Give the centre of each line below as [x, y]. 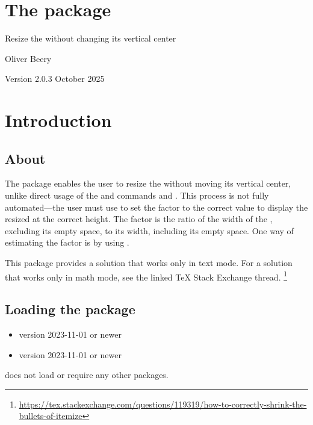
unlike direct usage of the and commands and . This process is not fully [137, 195]
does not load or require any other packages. [87, 375]
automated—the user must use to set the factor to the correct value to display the [156, 207]
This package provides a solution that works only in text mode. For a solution [149, 263]
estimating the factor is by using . [67, 242]
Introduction [58, 120]
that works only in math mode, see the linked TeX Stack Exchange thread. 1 [146, 276]
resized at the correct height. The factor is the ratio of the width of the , [139, 219]
